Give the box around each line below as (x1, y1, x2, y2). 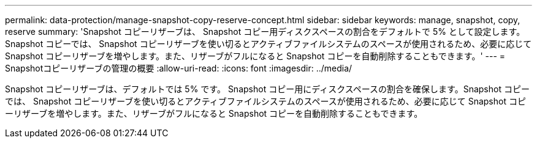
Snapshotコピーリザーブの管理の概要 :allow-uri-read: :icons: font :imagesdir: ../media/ (5, 63, 352, 73)
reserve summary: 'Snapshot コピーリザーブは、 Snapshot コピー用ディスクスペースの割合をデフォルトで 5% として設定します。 (5, 26, 525, 37)
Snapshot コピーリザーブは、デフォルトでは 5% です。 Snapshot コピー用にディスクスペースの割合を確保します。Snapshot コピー (5, 84, 530, 94)
